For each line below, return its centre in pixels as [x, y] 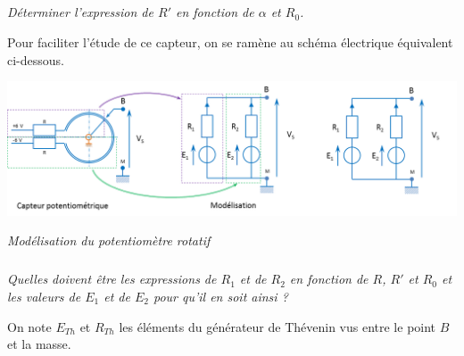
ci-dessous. [36, 59]
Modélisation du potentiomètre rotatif [109, 240]
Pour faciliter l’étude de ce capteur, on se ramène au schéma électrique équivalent [230, 41]
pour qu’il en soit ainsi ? [220, 296]
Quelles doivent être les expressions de [112, 279]
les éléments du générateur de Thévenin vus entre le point [278, 326]
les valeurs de [44, 296]
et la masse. [39, 344]
